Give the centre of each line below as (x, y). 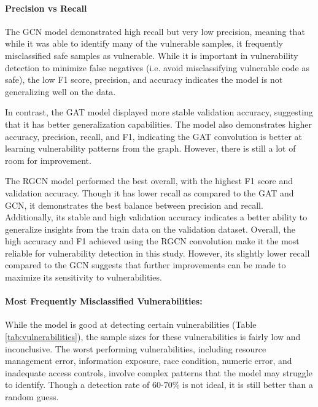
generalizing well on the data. (60, 91)
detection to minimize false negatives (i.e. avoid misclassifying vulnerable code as (157, 67)
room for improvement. (48, 160)
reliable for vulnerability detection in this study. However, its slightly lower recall (157, 253)
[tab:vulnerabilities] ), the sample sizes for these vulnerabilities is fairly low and (153, 337)
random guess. (32, 397)
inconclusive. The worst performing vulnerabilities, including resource (136, 348)
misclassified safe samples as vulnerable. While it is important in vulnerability (152, 55)
